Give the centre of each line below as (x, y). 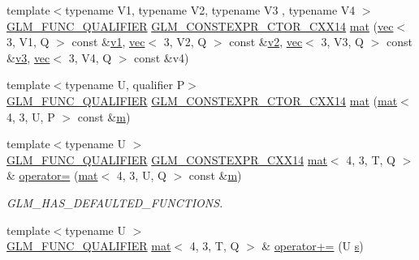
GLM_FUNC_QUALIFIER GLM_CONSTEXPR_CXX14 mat (167, 159)
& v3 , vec (28, 57)
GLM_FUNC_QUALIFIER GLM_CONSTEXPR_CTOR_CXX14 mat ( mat (202, 100)
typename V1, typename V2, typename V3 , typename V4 (210, 10)
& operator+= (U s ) (313, 246)
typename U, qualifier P (125, 85)
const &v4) (162, 57)
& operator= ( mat (52, 175)
